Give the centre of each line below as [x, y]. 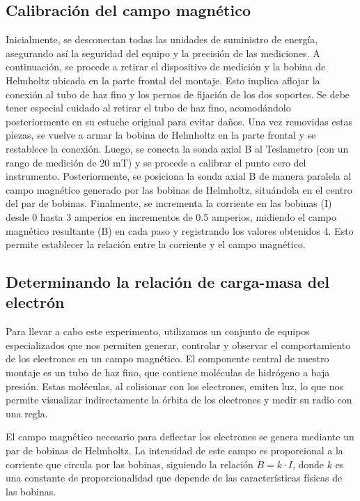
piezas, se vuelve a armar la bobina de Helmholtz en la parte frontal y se [161, 135]
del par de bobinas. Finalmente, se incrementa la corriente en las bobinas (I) [169, 203]
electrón [35, 302]
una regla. [27, 413]
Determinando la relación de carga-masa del [168, 282]
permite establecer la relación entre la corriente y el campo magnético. [156, 244]
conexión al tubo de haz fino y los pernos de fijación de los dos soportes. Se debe [178, 94]
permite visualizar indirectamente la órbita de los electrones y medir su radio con [179, 400]
